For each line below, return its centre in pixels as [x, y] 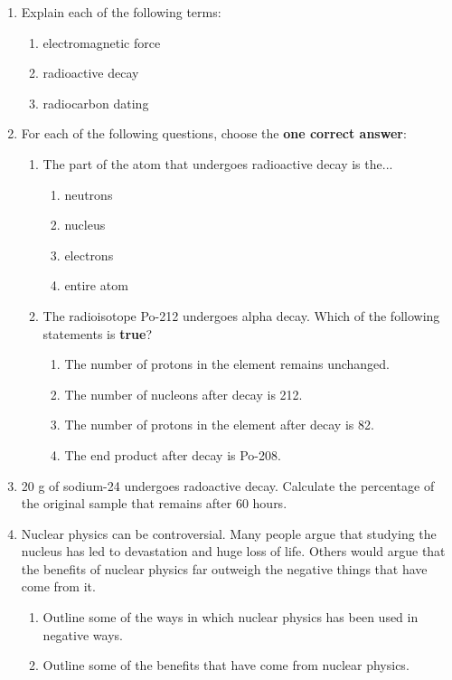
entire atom [96, 285]
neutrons [89, 194]
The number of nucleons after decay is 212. [184, 394]
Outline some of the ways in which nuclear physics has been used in [231, 617]
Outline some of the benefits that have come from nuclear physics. [226, 665]
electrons [89, 255]
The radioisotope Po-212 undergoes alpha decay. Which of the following [241, 315]
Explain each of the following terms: [121, 12]
